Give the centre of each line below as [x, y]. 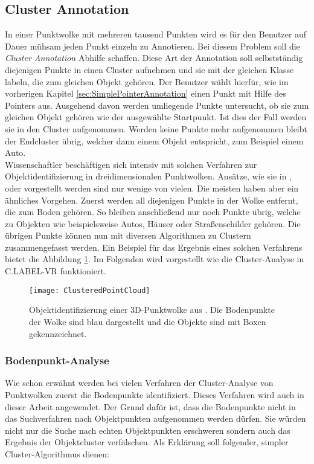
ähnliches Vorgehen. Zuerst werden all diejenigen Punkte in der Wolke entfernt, [152, 200]
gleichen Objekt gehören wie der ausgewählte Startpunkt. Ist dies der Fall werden [156, 117]
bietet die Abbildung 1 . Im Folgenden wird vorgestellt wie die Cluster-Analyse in [155, 259]
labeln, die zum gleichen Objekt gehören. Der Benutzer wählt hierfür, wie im [147, 81]
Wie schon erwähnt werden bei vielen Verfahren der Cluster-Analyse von [139, 383]
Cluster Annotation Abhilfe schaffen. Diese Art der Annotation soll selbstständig [154, 58]
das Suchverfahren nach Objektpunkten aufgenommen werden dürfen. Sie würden [155, 418]
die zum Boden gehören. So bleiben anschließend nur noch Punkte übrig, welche [153, 212]
